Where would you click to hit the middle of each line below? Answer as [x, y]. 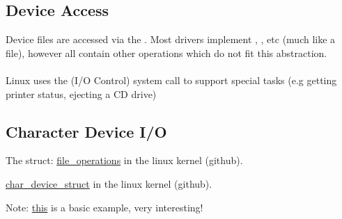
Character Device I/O [86, 131]
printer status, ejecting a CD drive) [81, 94]
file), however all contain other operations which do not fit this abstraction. [166, 52]
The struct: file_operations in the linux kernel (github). [124, 160]
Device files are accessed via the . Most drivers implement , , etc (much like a [171, 39]
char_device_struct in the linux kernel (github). [109, 183]
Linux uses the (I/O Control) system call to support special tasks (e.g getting [171, 80]
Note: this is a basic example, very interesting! [104, 207]
